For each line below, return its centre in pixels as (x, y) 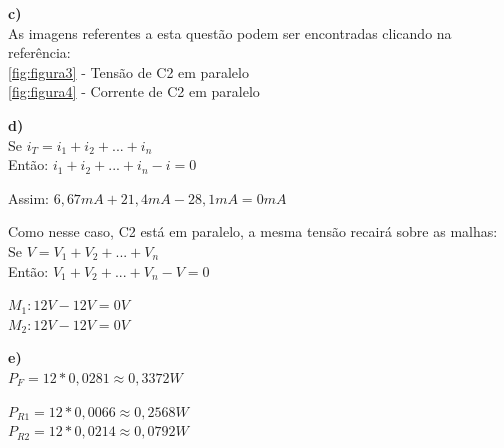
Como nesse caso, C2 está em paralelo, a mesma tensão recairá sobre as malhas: (253, 231)
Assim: (28, 197)
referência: (39, 52)
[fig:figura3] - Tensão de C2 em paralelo (128, 71)
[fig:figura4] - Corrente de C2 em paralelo (134, 91)
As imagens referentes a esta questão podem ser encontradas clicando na (230, 32)
